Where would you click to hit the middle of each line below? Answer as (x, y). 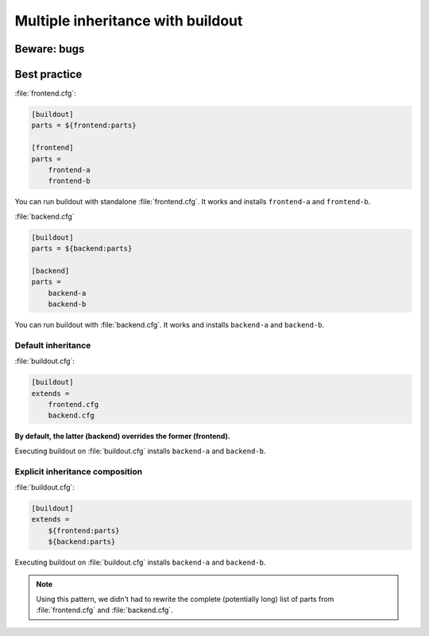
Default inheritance (53, 345)
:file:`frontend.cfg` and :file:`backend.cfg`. (105, 610)
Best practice (48, 74)
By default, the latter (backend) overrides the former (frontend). (122, 436)
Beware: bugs (50, 49)
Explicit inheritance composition (79, 471)
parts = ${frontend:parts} (84, 126)
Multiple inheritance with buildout (129, 21)
